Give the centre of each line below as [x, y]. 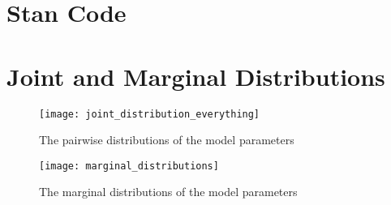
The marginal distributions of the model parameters [168, 192]
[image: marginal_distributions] [129, 166]
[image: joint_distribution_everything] [150, 114]
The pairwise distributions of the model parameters [167, 140]
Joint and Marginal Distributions [196, 76]
